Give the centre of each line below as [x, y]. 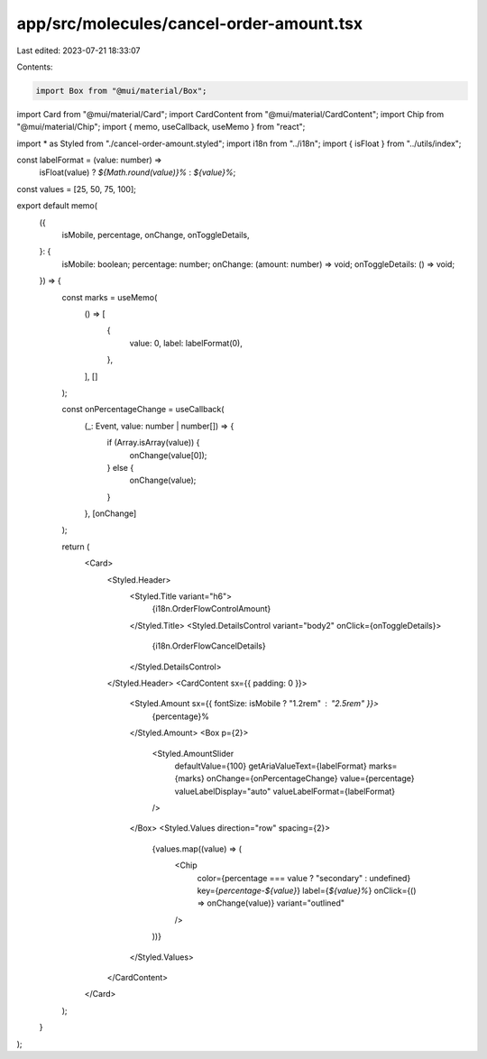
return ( [76, 547]
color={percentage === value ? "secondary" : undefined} [304, 878]
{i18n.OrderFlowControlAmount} [211, 609]
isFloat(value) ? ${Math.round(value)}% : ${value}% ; [138, 172]
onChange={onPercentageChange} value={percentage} [310, 778]
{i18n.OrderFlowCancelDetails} [209, 646]
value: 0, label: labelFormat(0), [186, 343]
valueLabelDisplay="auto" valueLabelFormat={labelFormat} [285, 791]
